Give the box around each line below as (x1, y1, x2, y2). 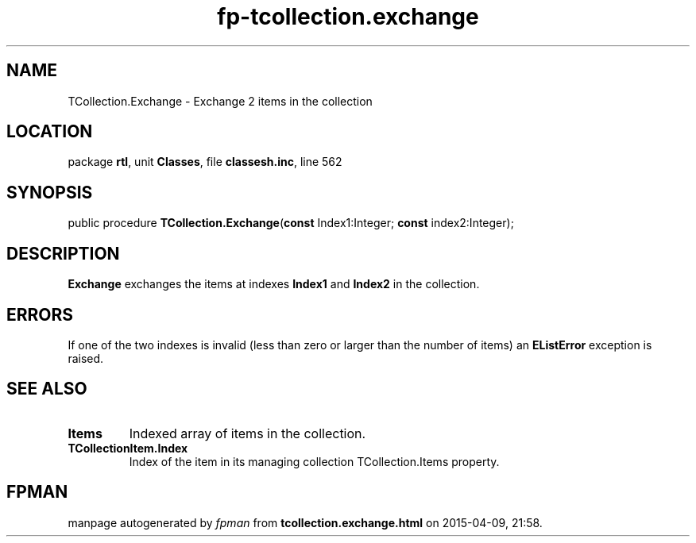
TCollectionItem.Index (68, 441, 188, 455)
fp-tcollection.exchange (217, 3, 479, 30)
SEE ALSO (6, 379, 87, 399)
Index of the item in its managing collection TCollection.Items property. (129, 454, 500, 468)
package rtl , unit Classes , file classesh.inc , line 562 (68, 155, 342, 169)
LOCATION (6, 121, 93, 142)
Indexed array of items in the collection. (129, 425, 366, 441)
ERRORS (6, 304, 74, 325)
